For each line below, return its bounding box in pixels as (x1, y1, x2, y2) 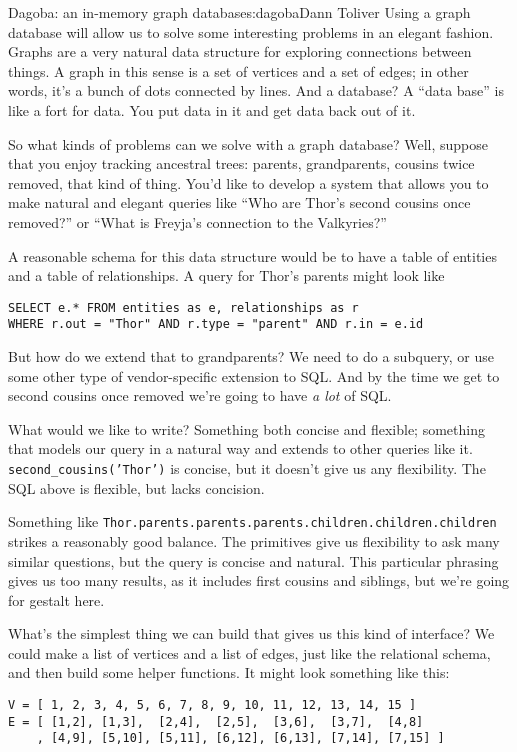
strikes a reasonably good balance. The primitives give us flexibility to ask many (8, 530, 500, 551)
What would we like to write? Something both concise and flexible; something (8, 418, 485, 439)
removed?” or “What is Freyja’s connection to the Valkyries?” (8, 211, 387, 232)
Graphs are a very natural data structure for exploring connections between (8, 41, 472, 62)
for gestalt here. (8, 589, 105, 610)
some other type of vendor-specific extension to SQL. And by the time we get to (8, 365, 500, 386)
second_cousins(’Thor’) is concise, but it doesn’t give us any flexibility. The (8, 458, 486, 478)
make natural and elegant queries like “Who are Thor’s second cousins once (8, 192, 471, 213)
